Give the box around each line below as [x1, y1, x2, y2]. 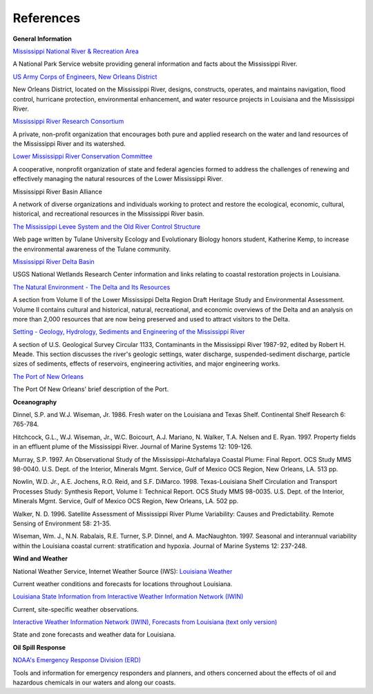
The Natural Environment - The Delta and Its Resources [12, 283, 171, 291]
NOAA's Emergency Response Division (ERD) [12, 656, 142, 664]
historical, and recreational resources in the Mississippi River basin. [12, 209, 205, 218]
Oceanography [12, 397, 57, 406]
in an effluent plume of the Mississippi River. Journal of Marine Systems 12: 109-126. [12, 442, 253, 451]
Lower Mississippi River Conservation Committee [12, 152, 153, 160]
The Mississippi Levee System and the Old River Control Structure [12, 222, 200, 231]
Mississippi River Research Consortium [12, 118, 124, 126]
